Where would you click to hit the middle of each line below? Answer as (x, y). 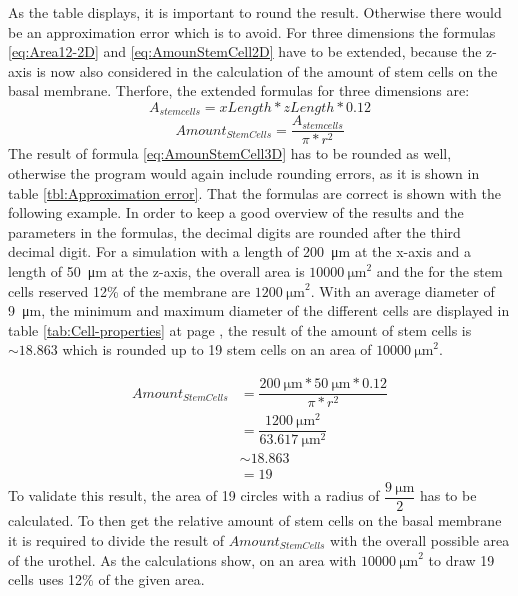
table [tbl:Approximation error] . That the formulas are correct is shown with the (254, 192)
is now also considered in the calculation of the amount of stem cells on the (267, 70)
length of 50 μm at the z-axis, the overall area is (156, 271)
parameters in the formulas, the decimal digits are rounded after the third (234, 231)
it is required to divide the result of (116, 540)
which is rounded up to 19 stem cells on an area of (217, 349)
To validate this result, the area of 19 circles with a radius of (194, 495)
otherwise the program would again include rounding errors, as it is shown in (244, 173)
